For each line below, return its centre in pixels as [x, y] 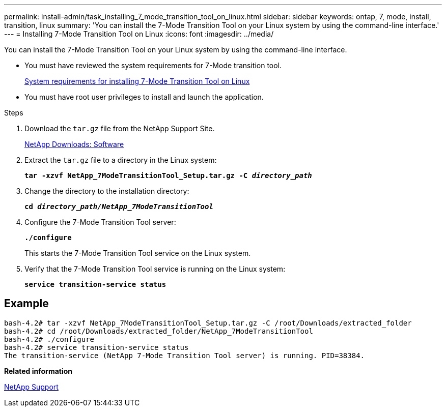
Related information [38, 371]
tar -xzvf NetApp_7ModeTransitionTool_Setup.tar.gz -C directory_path [168, 175]
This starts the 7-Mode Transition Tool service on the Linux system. [138, 253]
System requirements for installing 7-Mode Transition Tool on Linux [137, 81]
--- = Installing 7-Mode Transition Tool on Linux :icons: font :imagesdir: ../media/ [139, 34]
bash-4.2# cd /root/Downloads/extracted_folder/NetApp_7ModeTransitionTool [159, 331]
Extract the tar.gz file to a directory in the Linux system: [121, 160]
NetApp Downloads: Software [74, 144]
